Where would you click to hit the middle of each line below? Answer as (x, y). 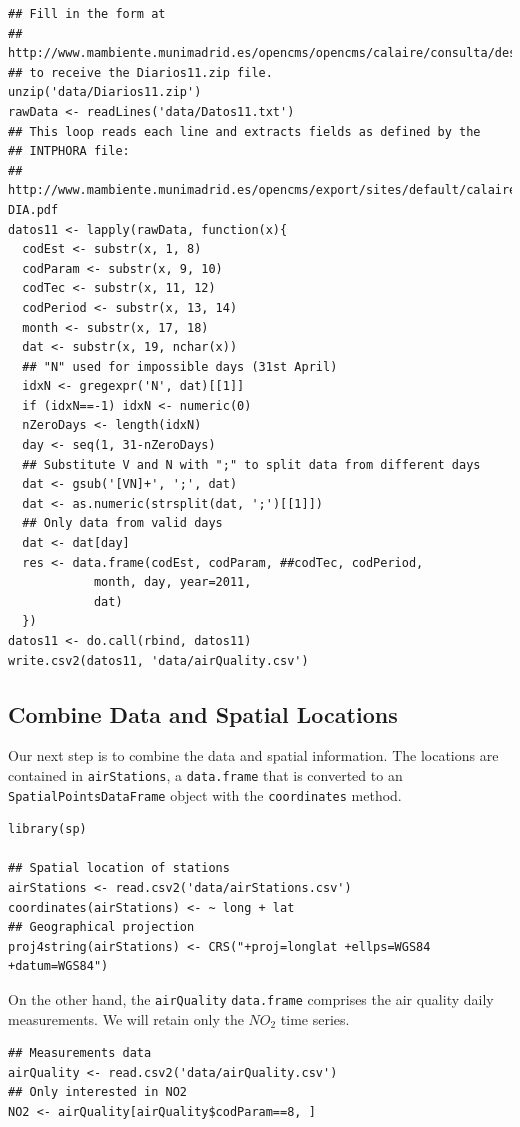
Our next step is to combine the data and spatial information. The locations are (253, 755)
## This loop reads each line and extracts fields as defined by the (244, 131)
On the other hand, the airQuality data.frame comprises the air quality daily (251, 999)
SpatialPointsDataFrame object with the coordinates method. (205, 794)
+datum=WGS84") (58, 966)
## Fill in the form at (87, 14)
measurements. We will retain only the (126, 1018)
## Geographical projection (101, 927)
